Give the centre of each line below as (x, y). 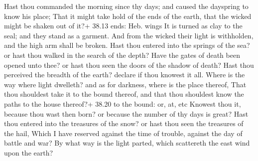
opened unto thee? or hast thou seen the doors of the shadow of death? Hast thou (129, 65)
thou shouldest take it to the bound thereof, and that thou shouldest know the (124, 94)
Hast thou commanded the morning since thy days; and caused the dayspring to (126, 6)
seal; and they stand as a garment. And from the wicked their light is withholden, (129, 35)
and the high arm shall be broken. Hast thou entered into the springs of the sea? (127, 45)
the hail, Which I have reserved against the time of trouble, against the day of (123, 133)
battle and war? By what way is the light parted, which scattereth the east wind (127, 143)
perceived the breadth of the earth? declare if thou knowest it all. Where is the (125, 75)
